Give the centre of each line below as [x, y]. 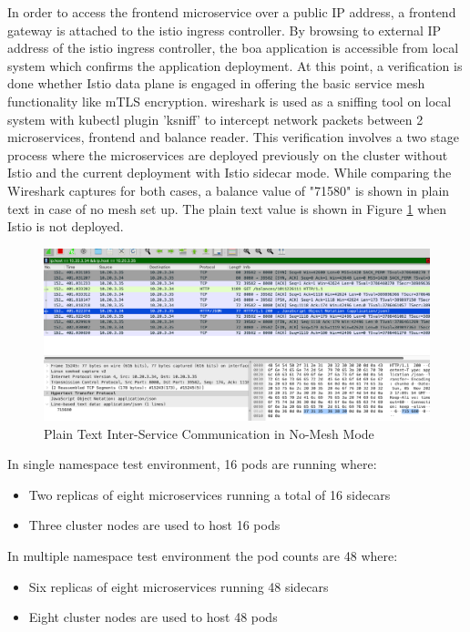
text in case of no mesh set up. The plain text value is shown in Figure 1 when [227, 208]
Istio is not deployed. [66, 226]
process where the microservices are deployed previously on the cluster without [228, 154]
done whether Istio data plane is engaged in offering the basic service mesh [216, 83]
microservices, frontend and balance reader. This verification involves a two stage [234, 137]
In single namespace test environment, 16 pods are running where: [192, 464]
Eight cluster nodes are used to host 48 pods [153, 617]
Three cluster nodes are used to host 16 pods [154, 525]
